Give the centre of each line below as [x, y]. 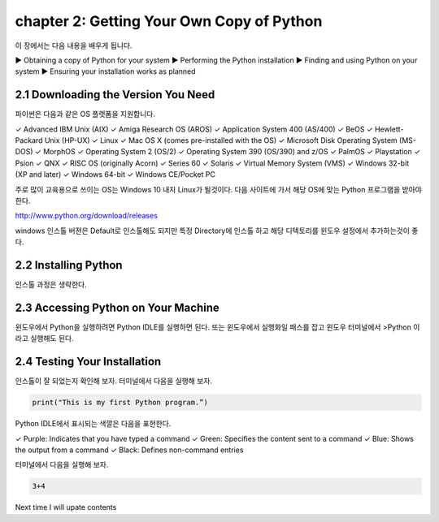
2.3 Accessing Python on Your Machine [117, 307]
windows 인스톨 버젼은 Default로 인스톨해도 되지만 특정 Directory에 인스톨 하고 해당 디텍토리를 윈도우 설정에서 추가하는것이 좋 [217, 231]
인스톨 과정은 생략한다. [51, 285]
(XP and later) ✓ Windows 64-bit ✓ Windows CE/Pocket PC [115, 175]
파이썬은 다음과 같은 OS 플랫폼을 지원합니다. [85, 114]
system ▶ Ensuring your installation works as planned [105, 71]
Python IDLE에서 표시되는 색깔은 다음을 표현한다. [93, 424]
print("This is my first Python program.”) [120, 403]
